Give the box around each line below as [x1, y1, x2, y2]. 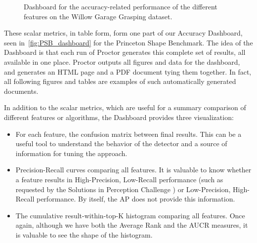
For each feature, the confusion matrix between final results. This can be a [15, 128, 242, 139]
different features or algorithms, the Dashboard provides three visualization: [4, 112, 234, 122]
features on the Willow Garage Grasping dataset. [24, 11, 172, 21]
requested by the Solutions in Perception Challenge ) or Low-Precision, [15, 184, 231, 194]
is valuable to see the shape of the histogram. [15, 229, 153, 240]
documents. [4, 85, 39, 96]
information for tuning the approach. [15, 148, 128, 158]
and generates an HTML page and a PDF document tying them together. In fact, [4, 66, 252, 77]
